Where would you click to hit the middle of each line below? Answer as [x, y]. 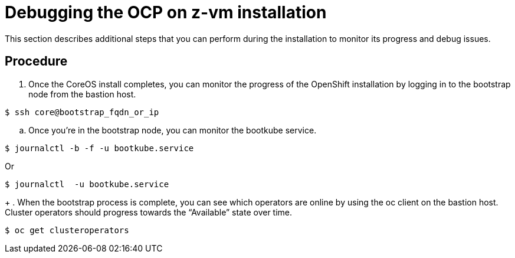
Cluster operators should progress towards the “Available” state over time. [149, 212]
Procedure [36, 61]
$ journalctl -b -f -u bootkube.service [99, 148]
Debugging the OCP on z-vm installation [166, 12]
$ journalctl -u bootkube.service [87, 184]
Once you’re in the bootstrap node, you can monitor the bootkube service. [173, 130]
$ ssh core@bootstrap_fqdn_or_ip [82, 112]
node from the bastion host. [82, 94]
